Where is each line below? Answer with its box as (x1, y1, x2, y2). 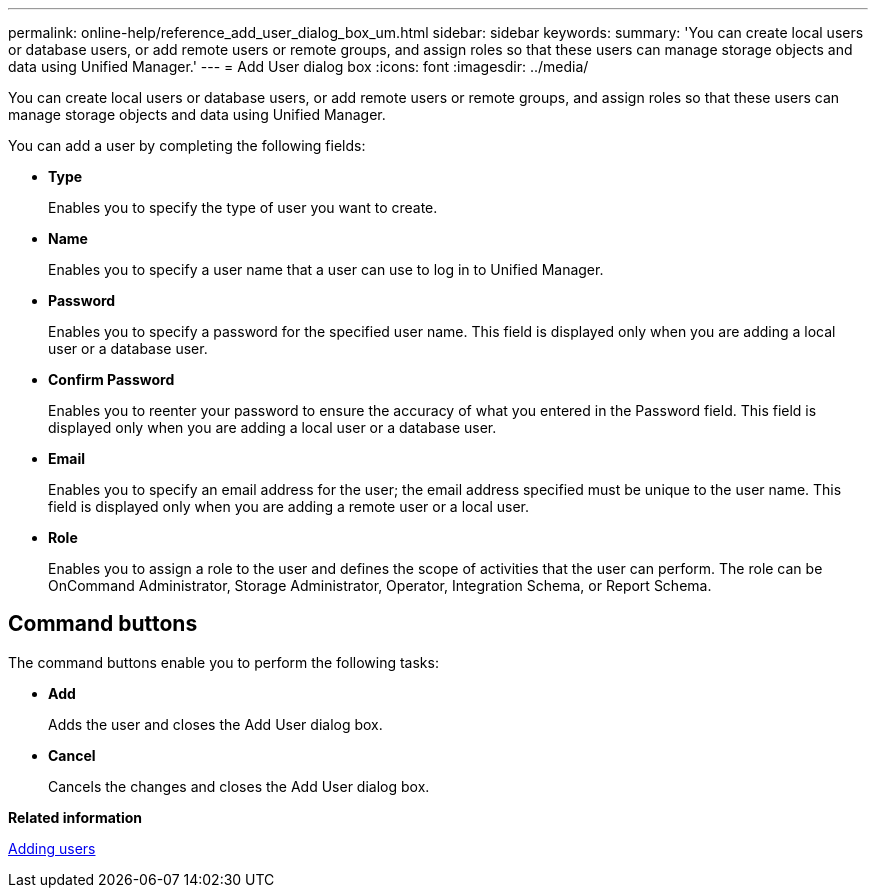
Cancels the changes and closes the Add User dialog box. (48, 777, 430, 795)
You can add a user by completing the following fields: (8, 137, 366, 154)
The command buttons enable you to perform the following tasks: (8, 653, 439, 671)
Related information (8, 808, 143, 826)
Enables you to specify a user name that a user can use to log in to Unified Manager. (48, 261, 604, 278)
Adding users (8, 839, 96, 857)
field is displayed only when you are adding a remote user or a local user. (48, 498, 530, 515)
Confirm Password (48, 371, 175, 388)
